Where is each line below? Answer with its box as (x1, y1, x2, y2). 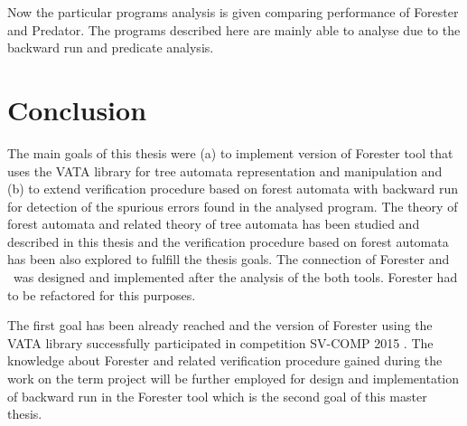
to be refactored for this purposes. (7, 285, 196, 304)
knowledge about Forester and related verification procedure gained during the (7, 351, 443, 370)
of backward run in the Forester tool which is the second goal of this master (7, 386, 427, 405)
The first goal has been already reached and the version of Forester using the (7, 316, 433, 335)
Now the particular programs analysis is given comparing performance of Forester (7, 3, 459, 21)
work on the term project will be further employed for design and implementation (7, 369, 460, 388)
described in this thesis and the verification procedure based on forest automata (7, 232, 449, 251)
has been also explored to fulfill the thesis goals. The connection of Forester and (7, 250, 450, 269)
